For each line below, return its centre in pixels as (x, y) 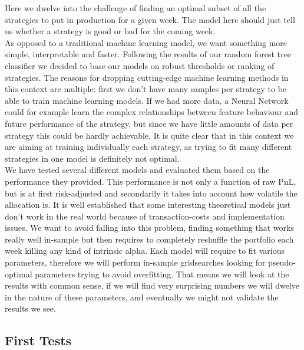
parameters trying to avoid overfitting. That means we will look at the (162, 274)
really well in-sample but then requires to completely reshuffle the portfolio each (149, 239)
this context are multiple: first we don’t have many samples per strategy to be (146, 89)
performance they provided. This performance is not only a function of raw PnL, (151, 181)
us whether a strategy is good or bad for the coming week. (110, 31)
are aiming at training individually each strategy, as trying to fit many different (148, 147)
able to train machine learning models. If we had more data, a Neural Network (147, 100)
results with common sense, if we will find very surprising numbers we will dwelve (152, 285)
